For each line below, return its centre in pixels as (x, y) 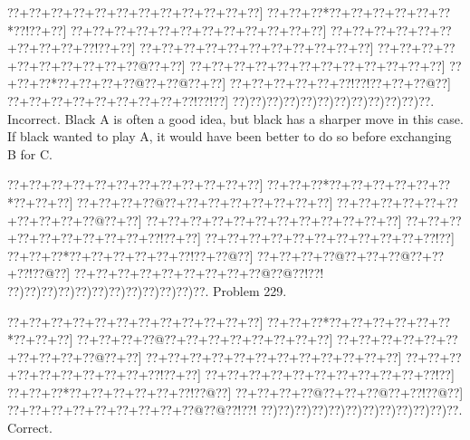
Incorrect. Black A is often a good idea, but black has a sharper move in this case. (235, 118)
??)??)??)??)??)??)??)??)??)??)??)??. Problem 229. (147, 290)
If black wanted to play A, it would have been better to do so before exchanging (230, 136)
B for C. (30, 153)
